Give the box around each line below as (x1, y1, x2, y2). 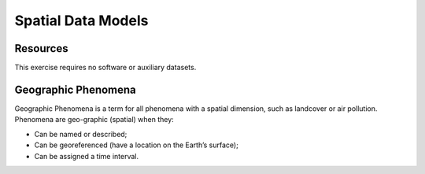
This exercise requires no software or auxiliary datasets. (14, 63, 197, 72)
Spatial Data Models (14, 12, 149, 29)
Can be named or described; (34, 129, 128, 139)
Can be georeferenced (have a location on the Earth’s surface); (34, 140, 239, 150)
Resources (14, 42, 68, 55)
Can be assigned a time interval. (34, 151, 139, 161)
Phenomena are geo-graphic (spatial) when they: (14, 115, 175, 124)
